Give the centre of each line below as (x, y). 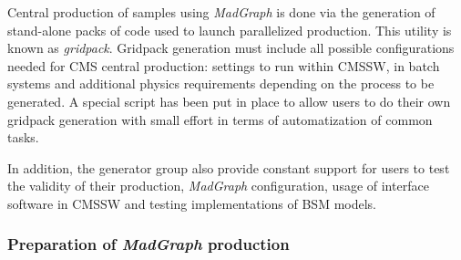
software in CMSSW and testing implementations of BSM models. (192, 203)
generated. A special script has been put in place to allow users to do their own (229, 101)
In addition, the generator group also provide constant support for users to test (229, 167)
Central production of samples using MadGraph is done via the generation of (221, 12)
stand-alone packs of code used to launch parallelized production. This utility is (230, 30)
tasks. (23, 137)
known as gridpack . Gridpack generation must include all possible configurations (231, 48)
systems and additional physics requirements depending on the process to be (221, 83)
